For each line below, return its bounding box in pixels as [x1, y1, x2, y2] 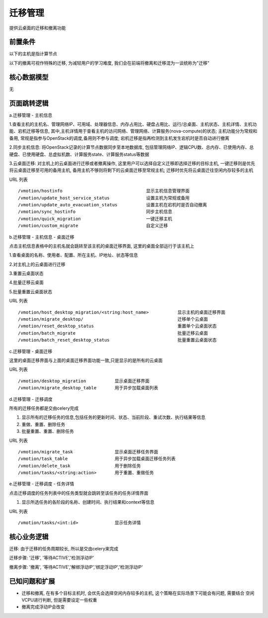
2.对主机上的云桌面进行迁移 [9, 261, 66, 267]
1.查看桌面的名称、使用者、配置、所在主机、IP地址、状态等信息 [9, 252, 138, 258]
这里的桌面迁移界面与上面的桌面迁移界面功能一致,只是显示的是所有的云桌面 [9, 357, 163, 363]
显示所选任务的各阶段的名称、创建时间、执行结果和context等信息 [21, 499, 155, 505]
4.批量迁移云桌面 [9, 279, 44, 285]
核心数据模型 [9, 73, 49, 82]
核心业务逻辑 [9, 532, 49, 541]
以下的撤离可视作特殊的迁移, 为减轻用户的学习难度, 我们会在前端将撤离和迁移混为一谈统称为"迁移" [9, 60, 209, 66]
